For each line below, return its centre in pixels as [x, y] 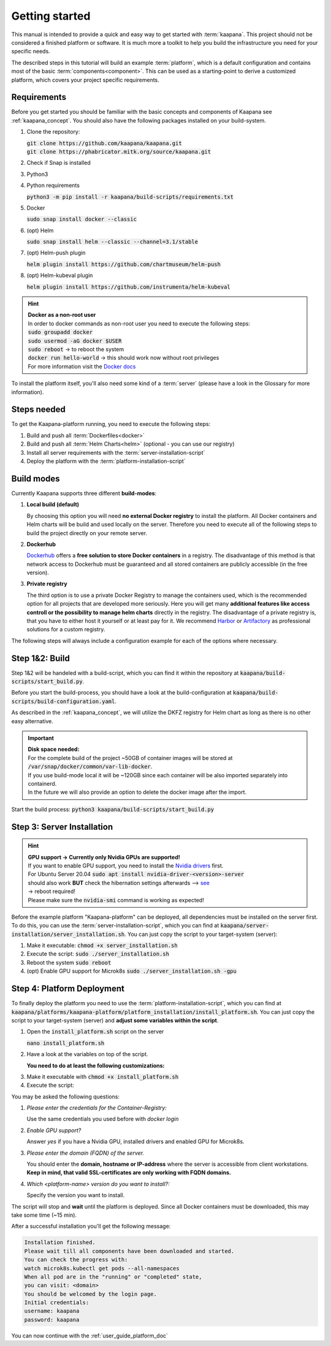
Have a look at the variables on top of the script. [87, 1054]
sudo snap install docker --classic [82, 219]
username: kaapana [52, 1311]
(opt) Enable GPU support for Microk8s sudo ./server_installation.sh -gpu [132, 971]
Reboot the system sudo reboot [69, 962]
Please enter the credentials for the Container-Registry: [97, 1108]
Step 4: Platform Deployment [68, 989]
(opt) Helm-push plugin [56, 253]
